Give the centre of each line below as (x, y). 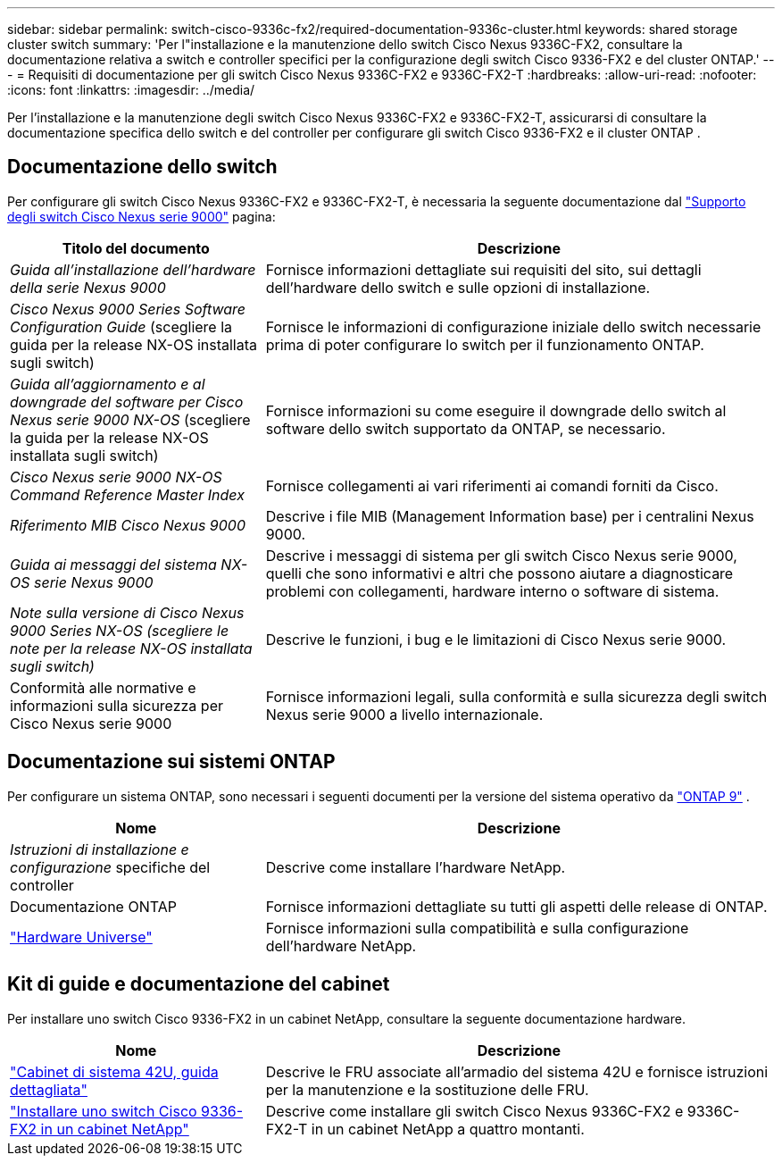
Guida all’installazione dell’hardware (133, 269)
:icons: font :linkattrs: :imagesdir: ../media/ (131, 90)
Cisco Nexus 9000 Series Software (128, 309)
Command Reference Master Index (127, 494)
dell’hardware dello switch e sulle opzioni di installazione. (458, 287)
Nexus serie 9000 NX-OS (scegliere (130, 419)
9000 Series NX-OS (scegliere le (120, 630)
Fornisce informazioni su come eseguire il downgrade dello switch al (496, 410)
